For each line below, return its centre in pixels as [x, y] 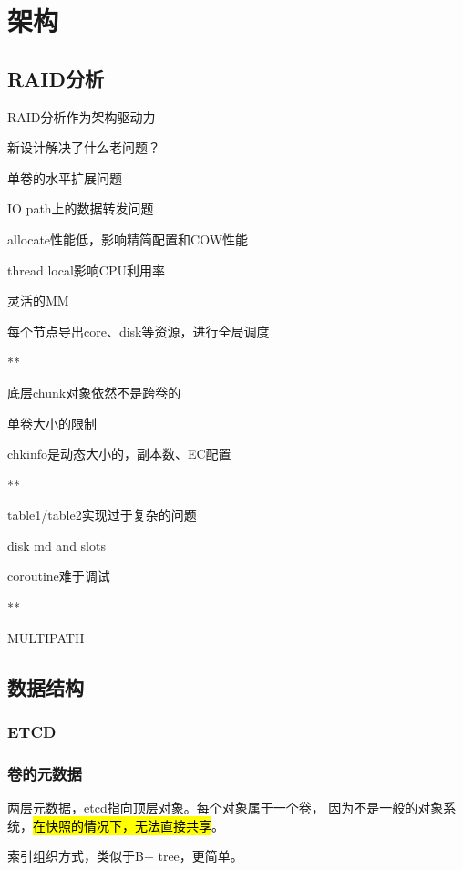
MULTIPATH [46, 637]
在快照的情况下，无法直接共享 [122, 825]
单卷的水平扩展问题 [65, 177]
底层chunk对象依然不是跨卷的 [94, 392]
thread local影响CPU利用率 [86, 270]
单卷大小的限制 [52, 423]
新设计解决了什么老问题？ [84, 147]
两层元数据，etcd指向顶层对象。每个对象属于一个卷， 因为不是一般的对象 [226, 808]
